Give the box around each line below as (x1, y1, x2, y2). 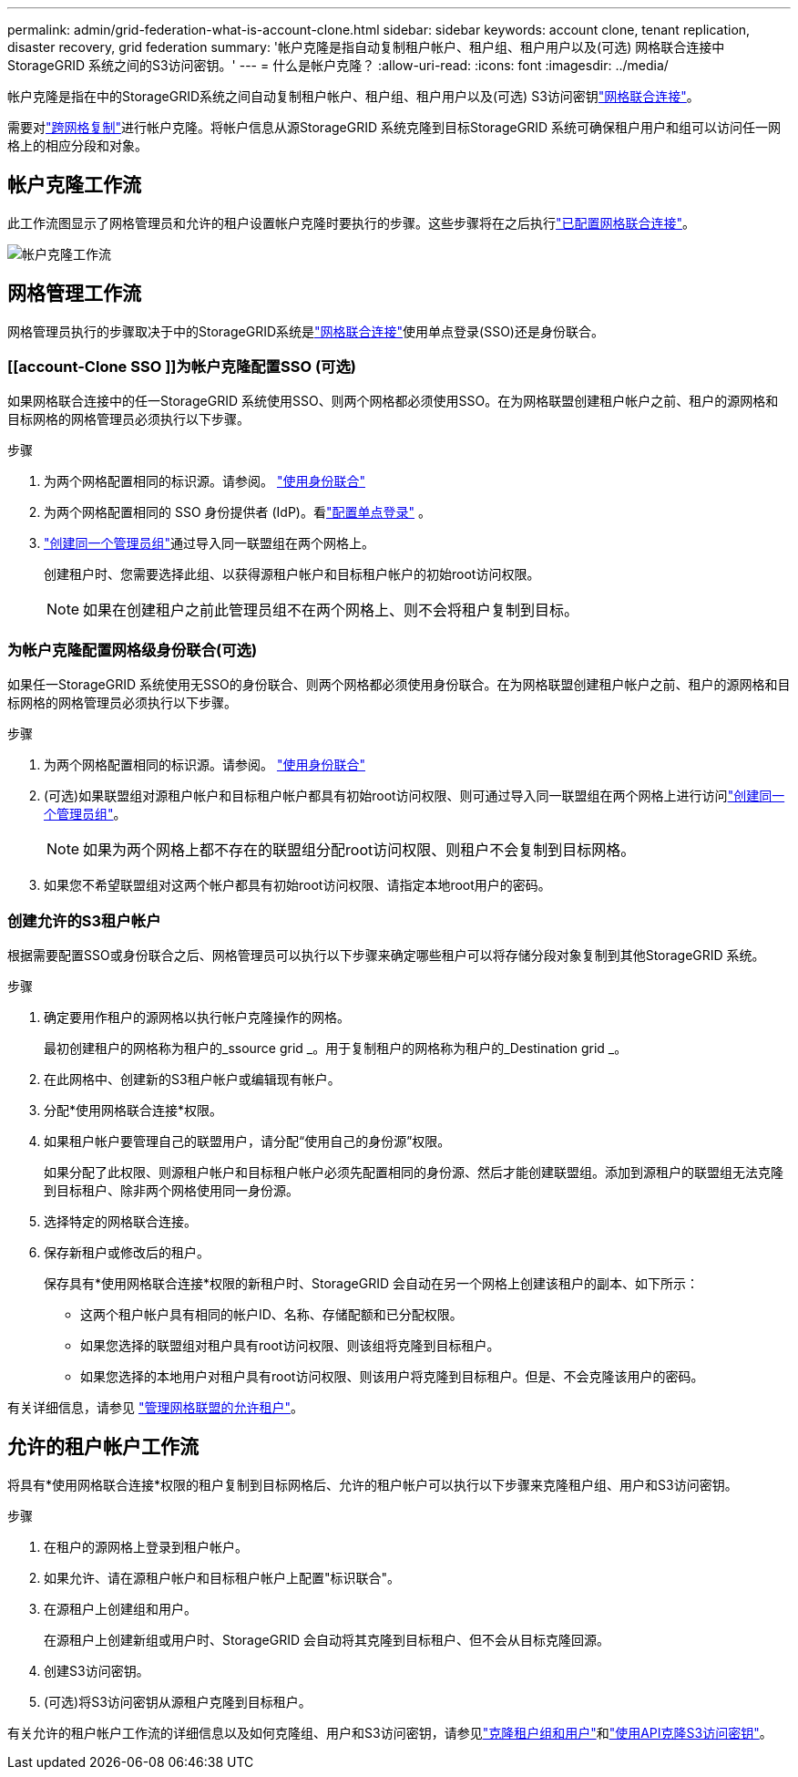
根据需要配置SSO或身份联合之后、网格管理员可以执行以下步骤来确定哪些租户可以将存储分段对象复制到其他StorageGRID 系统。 (7, 946, 765, 963)
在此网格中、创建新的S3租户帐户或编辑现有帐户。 (44, 1070, 341, 1087)
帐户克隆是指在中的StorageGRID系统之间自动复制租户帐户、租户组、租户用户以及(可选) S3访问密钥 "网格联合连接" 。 (7, 88, 700, 104)
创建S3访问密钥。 (44, 1662, 149, 1679)
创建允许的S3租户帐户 (7, 911, 161, 930)
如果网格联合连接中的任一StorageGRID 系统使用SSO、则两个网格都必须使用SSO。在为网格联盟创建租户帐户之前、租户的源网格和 (7, 393, 779, 409)
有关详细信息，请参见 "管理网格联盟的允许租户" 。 (7, 1399, 303, 1415)
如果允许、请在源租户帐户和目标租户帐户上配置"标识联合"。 (44, 1569, 401, 1586)
